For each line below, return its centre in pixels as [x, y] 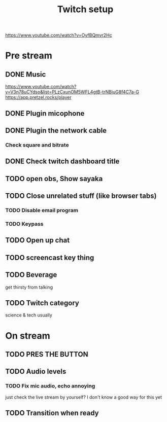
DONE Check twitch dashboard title [62, 162]
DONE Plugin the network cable [56, 130]
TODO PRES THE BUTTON [47, 354]
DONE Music [26, 74]
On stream [28, 336]
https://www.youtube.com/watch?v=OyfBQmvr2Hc [59, 35]
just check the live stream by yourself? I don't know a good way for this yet [84, 397]
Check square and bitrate [37, 145]
